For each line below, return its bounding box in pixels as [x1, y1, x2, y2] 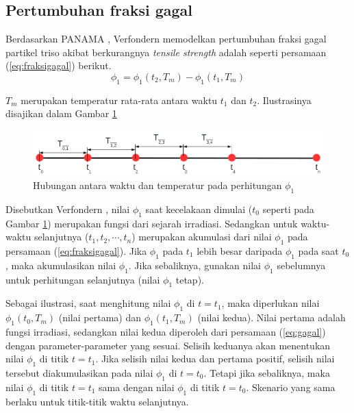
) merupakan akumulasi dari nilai [131, 229, 272, 244]
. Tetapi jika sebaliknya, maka [203, 366, 330, 379]
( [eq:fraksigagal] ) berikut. [5, 58, 112, 73]
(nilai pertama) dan [58, 310, 141, 325]
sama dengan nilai [99, 379, 175, 394]
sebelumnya [277, 258, 326, 272]
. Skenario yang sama [246, 379, 336, 394]
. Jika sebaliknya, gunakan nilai [128, 258, 262, 272]
